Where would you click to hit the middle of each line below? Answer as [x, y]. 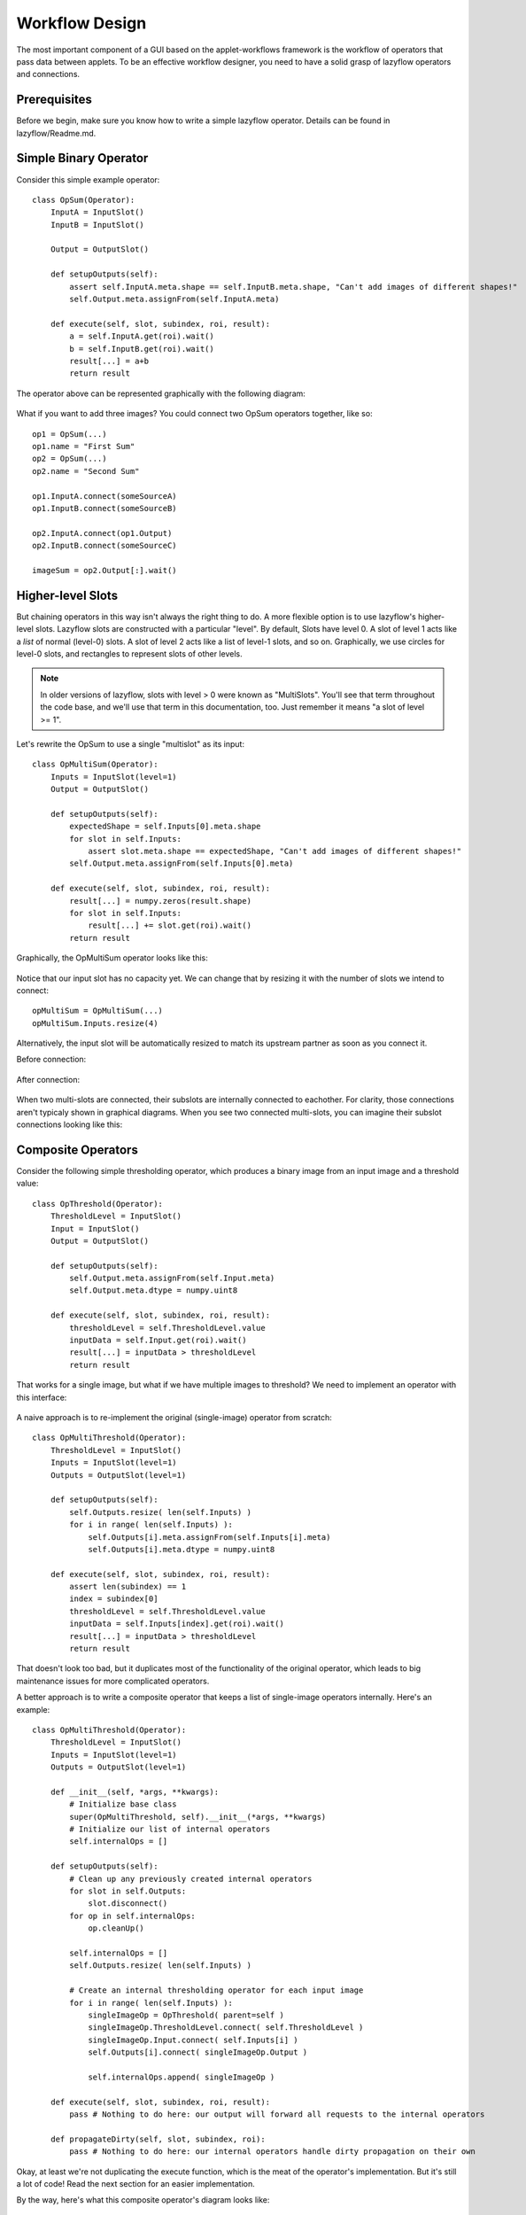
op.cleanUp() [116, 1928]
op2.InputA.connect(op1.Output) [102, 533]
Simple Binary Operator [82, 158]
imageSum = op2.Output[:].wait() [104, 570]
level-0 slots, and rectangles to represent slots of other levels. [129, 653]
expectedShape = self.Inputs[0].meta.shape [165, 827]
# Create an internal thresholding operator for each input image [217, 1990]
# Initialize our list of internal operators [170, 1829]
